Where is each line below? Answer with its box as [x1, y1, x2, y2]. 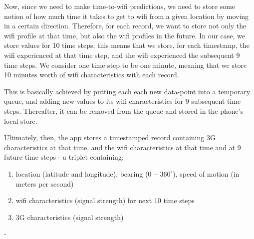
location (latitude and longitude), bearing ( [15, 168, 148, 179]
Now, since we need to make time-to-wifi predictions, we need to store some [4, 1, 236, 11]
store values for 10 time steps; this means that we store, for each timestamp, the [4, 40, 250, 50]
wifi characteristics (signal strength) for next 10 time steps [15, 195, 195, 206]
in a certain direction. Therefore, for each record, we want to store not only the [4, 20, 247, 31]
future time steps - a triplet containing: [4, 152, 124, 162]
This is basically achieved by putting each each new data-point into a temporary [4, 86, 251, 96]
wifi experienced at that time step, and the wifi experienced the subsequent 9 [4, 49, 240, 60]
